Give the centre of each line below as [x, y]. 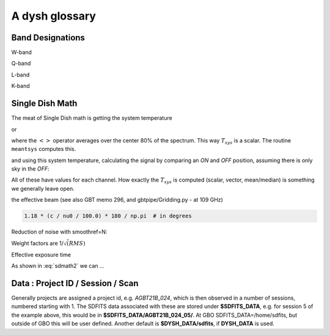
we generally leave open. [43, 188]
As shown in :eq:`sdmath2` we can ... [58, 266]
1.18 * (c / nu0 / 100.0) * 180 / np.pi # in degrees [108, 216]
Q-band [21, 64]
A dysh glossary [53, 16]
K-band [20, 86]
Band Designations [48, 38]
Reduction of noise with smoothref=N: [59, 232]
